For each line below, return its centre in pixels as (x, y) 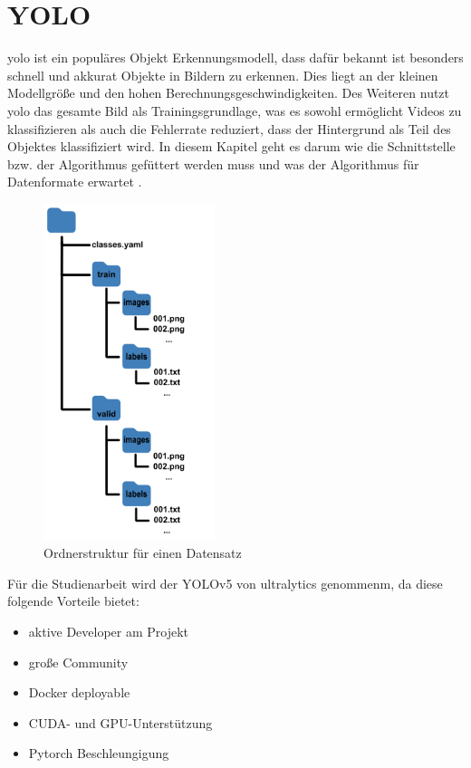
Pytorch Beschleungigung (99, 753)
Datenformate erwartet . (75, 182)
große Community (78, 662)
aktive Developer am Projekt (109, 631)
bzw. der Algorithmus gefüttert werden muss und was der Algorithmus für (213, 163)
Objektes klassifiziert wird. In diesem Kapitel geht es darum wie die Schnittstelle (231, 146)
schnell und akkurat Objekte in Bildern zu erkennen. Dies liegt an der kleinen (223, 75)
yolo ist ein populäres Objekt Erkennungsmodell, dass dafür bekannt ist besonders (235, 58)
